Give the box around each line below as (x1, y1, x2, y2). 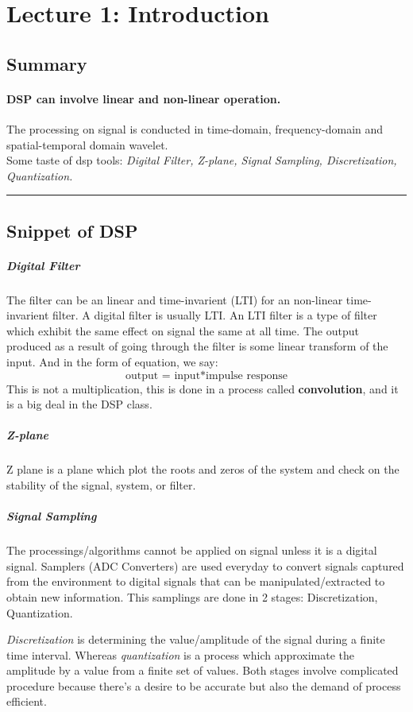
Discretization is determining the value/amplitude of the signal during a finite (6, 631, 385, 648)
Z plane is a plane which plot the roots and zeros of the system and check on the (6, 461, 399, 478)
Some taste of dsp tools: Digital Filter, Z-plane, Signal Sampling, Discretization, (6, 152, 397, 168)
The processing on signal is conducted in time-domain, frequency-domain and (6, 120, 384, 137)
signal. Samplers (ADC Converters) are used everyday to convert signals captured (6, 557, 404, 574)
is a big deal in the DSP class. (6, 396, 152, 412)
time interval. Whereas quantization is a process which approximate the (6, 646, 355, 663)
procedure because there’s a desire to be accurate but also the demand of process (6, 677, 401, 694)
